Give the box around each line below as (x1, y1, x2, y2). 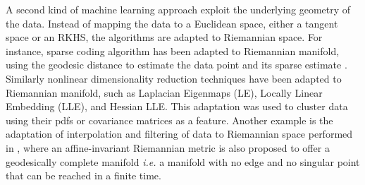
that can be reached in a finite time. (6, 168, 161, 183)
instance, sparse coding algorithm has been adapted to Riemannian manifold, (6, 43, 340, 58)
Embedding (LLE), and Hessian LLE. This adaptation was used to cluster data (6, 99, 348, 114)
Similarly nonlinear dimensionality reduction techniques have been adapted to (6, 71, 342, 85)
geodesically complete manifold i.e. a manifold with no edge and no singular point (6, 154, 360, 169)
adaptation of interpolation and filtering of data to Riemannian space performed (6, 126, 353, 141)
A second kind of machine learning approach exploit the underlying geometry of (6, 2, 351, 16)
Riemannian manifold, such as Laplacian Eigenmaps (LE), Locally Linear (6, 85, 323, 100)
